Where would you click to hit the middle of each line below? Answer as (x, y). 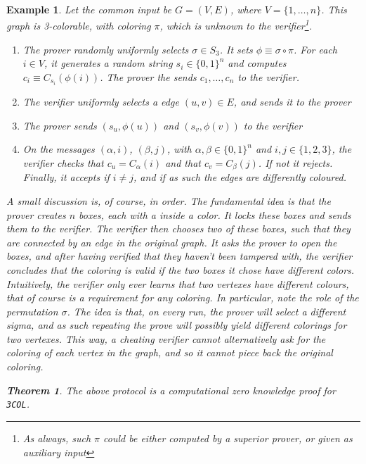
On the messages (59, 149)
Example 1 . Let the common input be (89, 9)
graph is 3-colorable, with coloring (79, 26)
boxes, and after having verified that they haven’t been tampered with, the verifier (179, 256)
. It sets (236, 49)
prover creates (36, 214)
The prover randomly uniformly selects (106, 49)
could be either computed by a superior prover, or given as (228, 438)
